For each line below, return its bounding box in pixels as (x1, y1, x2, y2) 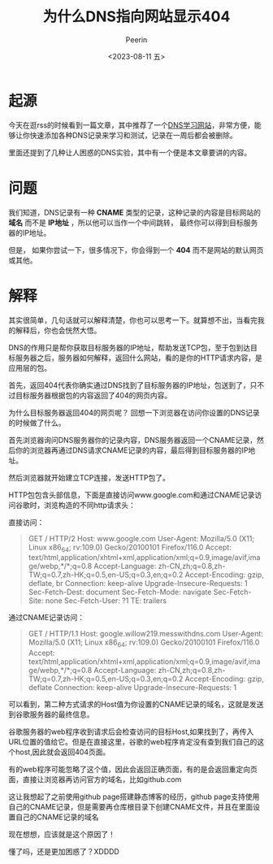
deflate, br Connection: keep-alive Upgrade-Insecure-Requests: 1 (28, 579, 248, 588)
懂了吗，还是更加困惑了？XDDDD (8, 847, 119, 857)
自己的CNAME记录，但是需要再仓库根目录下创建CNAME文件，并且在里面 (8, 802, 253, 812)
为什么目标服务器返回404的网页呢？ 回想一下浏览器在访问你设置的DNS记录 (8, 407, 260, 417)
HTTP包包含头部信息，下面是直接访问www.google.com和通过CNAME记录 (8, 489, 255, 500)
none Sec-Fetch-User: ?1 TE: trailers (45, 596, 167, 606)
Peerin (125, 34, 148, 45)
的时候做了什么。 (8, 418, 66, 428)
